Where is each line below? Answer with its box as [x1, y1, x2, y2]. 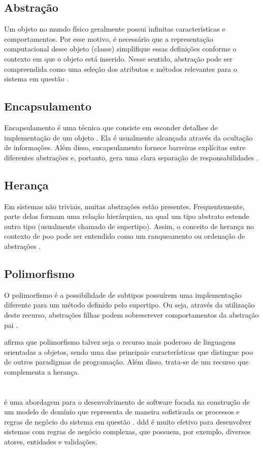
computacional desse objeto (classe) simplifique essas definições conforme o [4, 43, 237, 54]
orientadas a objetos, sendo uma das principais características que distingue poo [4, 346, 253, 357]
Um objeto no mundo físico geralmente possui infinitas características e [4, 23, 225, 34]
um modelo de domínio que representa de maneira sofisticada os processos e [4, 406, 240, 417]
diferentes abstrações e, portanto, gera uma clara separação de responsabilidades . [4, 152, 258, 162]
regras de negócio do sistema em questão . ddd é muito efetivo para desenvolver [4, 416, 251, 427]
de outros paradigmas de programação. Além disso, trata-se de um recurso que [4, 356, 249, 367]
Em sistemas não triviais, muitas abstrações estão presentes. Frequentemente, [4, 201, 245, 211]
